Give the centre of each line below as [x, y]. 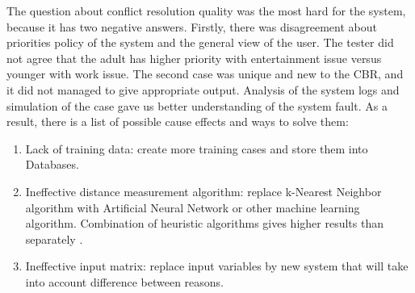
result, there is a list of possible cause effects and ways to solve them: [178, 121]
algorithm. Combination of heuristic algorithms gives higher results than [204, 223]
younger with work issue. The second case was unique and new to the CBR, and [205, 74]
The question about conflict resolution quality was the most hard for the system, [206, 10]
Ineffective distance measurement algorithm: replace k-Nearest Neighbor [203, 191]
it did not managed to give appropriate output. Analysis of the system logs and [203, 89]
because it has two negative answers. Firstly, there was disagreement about [192, 26]
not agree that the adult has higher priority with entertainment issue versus [194, 58]
